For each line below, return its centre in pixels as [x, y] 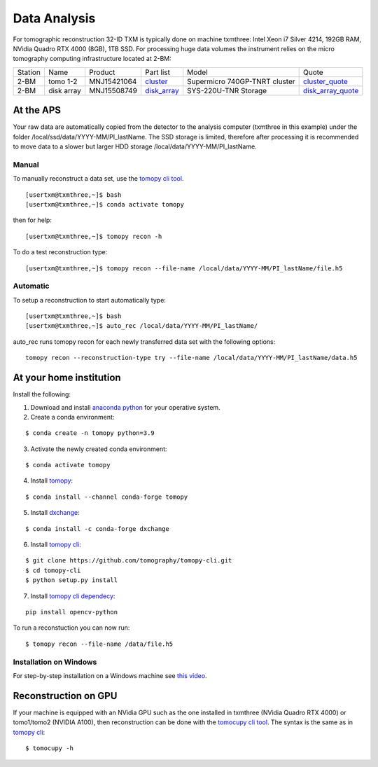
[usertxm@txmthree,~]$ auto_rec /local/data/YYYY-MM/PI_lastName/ [142, 326]
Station [29, 72]
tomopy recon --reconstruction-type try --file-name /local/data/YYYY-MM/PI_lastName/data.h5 [191, 358]
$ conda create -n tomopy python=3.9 [90, 433]
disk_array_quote [331, 90]
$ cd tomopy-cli [53, 570]
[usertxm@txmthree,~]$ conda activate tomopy [105, 204]
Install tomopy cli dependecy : [73, 596]
